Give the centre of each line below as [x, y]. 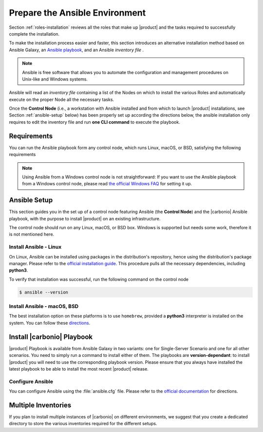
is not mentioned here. [32, 235]
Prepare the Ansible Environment [77, 13]
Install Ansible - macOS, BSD [44, 306]
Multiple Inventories [40, 405]
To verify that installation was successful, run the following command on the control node [99, 279]
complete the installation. [34, 34]
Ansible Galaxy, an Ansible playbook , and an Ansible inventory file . [76, 50]
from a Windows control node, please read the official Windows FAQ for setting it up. [107, 184]
